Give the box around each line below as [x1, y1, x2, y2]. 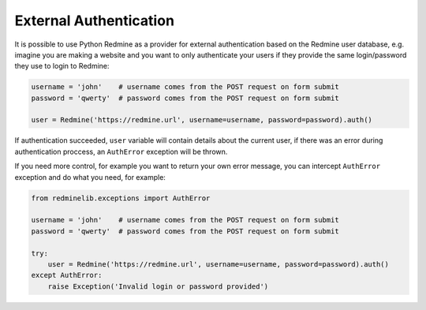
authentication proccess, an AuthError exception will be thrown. [14, 147, 228, 156]
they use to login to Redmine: [14, 62, 110, 71]
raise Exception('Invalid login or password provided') [47, 282, 269, 291]
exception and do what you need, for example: [14, 172, 166, 181]
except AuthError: [31, 271, 103, 280]
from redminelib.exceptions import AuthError [31, 193, 211, 203]
